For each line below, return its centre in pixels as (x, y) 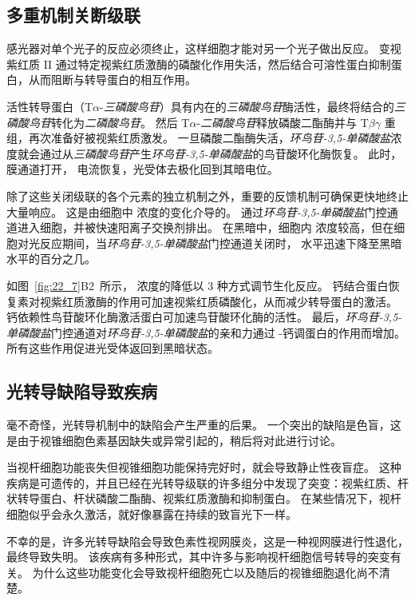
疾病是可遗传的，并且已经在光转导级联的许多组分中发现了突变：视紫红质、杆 (207, 482)
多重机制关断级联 (73, 15)
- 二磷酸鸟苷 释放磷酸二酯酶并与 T (283, 122)
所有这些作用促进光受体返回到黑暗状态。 (113, 348)
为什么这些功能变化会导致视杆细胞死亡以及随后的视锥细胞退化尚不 (206, 572)
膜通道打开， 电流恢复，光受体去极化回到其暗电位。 (142, 169)
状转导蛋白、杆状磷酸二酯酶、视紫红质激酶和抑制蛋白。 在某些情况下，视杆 (204, 498)
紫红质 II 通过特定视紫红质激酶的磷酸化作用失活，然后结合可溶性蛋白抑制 (199, 64)
